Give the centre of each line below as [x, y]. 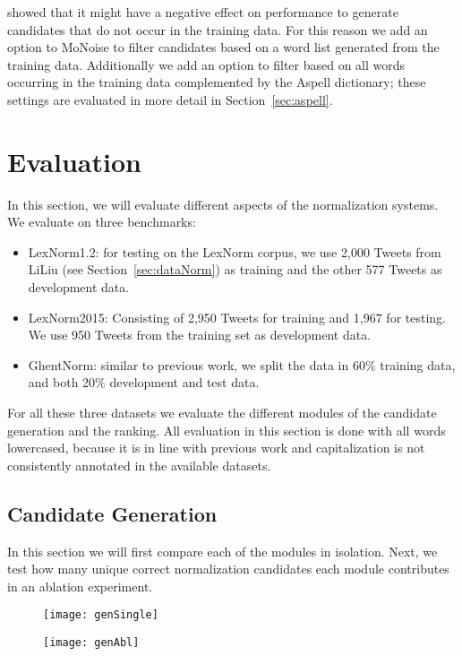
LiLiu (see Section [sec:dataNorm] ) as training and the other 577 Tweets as [235, 269]
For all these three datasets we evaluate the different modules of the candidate [222, 413]
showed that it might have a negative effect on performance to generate [203, 12]
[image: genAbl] [91, 643]
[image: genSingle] [101, 615]
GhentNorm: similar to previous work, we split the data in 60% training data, [242, 364]
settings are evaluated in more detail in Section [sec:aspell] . [170, 99]
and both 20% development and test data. [144, 382]
